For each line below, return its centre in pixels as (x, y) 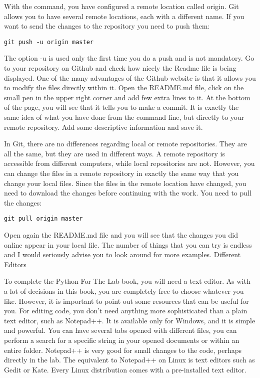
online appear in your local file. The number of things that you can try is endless (128, 244)
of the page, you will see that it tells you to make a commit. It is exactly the (121, 107)
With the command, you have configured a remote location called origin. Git (121, 6)
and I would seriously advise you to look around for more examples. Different (122, 254)
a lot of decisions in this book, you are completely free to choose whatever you (124, 291)
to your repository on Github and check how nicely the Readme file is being (120, 68)
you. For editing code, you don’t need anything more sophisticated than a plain (126, 311)
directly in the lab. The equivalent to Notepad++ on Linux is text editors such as (129, 360)
